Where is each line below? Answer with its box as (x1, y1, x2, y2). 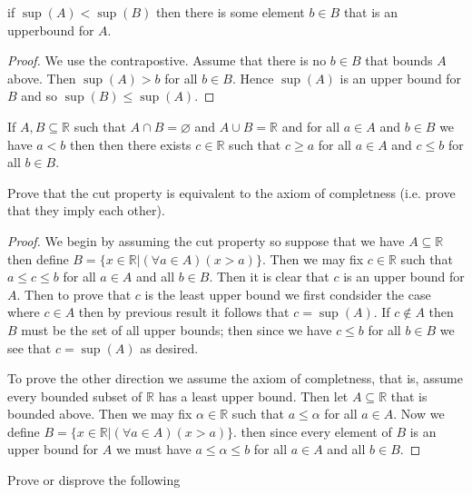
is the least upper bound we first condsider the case (144, 284, 431, 303)
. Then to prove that (16, 284, 132, 303)
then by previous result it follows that (78, 302, 290, 322)
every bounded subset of (7, 386, 143, 405)
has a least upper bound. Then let (158, 386, 349, 405)
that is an (343, 3, 398, 21)
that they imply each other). (7, 201, 165, 220)
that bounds (365, 51, 433, 70)
